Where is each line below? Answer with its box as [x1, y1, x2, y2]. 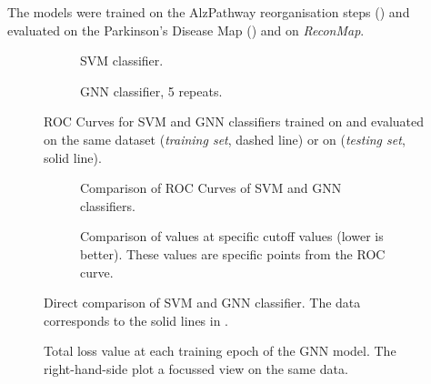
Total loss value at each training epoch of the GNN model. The [44, 341, 396, 360]
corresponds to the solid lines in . [44, 310, 228, 329]
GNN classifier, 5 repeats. [80, 81, 223, 100]
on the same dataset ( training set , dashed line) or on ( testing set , [44, 129, 406, 148]
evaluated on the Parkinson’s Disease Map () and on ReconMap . [7, 20, 365, 39]
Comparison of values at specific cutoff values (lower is [80, 227, 384, 246]
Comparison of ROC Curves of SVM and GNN [80, 178, 342, 197]
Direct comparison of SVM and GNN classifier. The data [44, 293, 361, 312]
